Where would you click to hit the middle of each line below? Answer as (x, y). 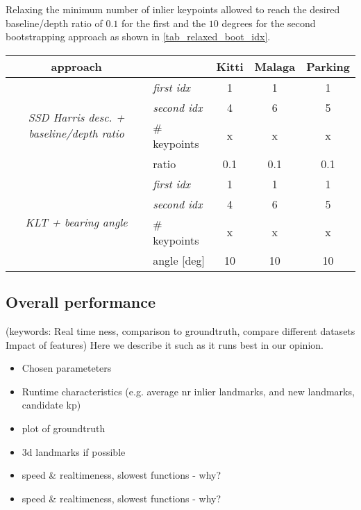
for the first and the (163, 23)
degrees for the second (269, 23)
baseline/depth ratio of (54, 23)
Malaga (275, 66)
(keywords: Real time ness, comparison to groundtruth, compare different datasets (180, 330)
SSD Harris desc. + (76, 117)
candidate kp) (51, 405)
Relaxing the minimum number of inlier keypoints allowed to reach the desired (173, 9)
